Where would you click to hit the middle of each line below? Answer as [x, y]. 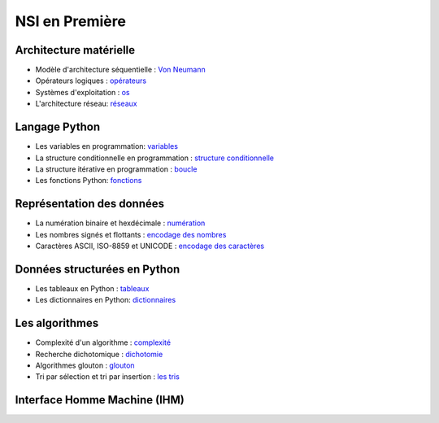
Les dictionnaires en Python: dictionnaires [106, 300]
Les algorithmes [57, 323]
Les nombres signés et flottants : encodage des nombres [131, 234]
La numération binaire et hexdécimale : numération [120, 223]
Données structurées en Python [98, 269]
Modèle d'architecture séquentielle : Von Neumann [121, 70]
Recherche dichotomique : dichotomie [99, 354]
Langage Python [58, 127]
